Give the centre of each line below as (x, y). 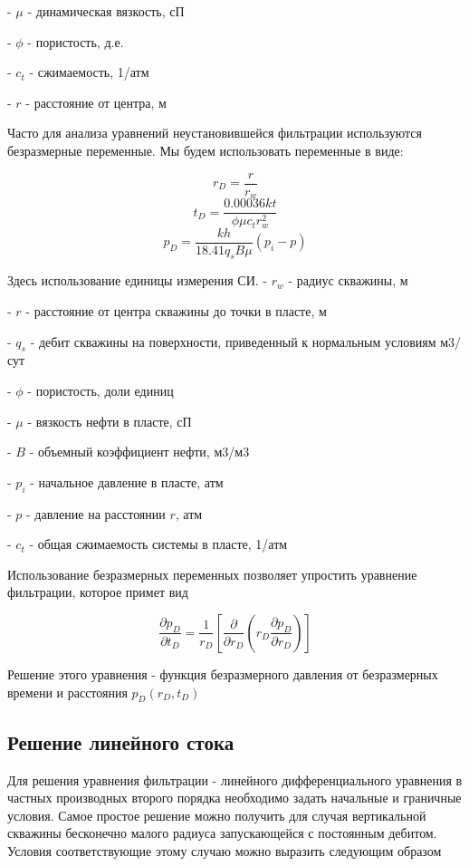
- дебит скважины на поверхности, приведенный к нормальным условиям (233, 341)
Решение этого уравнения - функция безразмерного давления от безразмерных (223, 674)
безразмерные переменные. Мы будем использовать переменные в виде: (206, 150)
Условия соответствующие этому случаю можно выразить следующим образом (225, 850)
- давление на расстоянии (96, 513)
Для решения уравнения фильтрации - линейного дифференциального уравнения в (235, 779)
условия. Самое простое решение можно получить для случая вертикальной (217, 815)
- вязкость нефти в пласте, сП (110, 421)
